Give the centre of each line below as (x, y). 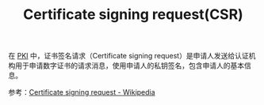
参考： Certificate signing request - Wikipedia (82, 92)
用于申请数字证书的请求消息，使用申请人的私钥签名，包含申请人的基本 (129, 66)
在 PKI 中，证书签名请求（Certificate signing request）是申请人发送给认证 (128, 56)
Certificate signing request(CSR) (133, 15)
